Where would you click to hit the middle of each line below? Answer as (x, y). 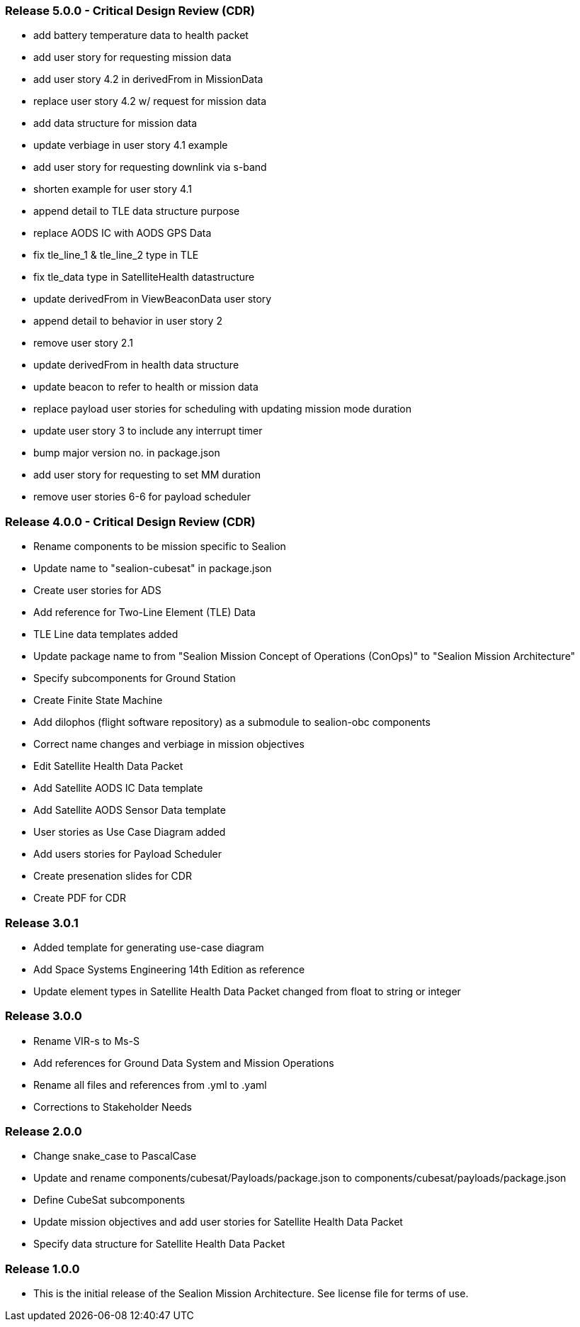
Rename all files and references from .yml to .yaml (150, 1085)
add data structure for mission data (115, 123)
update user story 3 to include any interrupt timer (148, 431)
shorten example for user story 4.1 (113, 189)
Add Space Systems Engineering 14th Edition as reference (169, 969)
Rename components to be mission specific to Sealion (160, 547)
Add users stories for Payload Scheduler (127, 854)
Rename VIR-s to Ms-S (86, 1041)
